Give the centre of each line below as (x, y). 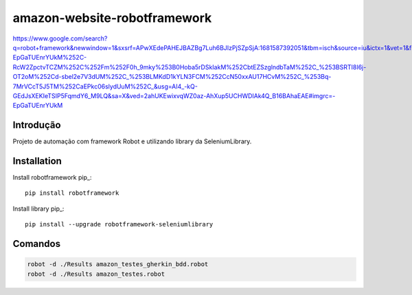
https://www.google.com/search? (60, 38)
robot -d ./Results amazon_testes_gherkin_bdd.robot (118, 264)
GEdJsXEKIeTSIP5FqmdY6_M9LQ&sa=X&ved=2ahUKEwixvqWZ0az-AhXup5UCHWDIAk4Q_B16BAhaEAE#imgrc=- (174, 95)
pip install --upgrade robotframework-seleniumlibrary (119, 224)
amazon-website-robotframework (112, 18)
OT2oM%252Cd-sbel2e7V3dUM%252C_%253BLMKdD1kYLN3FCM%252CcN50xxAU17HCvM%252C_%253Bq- (172, 77)
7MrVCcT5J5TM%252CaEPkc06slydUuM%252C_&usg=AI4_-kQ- (105, 86)
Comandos (37, 244)
